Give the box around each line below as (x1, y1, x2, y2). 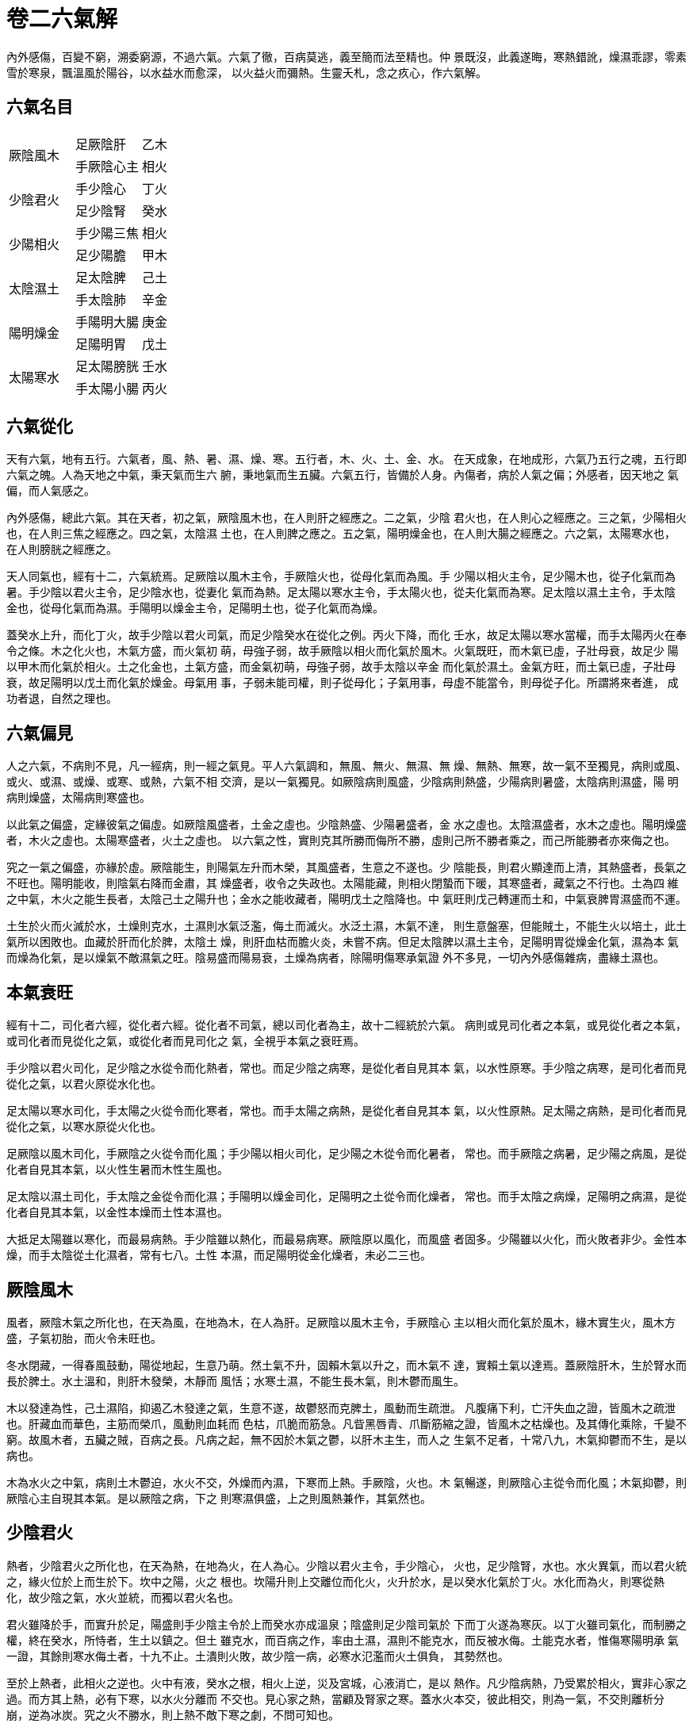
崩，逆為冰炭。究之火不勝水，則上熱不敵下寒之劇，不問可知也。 (6, 1707, 339, 1721)
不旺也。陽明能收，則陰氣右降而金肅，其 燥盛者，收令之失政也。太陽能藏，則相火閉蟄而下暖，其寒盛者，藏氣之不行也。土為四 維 (6, 876, 679, 890)
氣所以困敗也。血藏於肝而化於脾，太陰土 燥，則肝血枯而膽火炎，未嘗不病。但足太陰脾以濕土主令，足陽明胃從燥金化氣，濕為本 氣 (6, 935, 679, 949)
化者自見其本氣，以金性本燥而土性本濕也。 (6, 1205, 228, 1220)
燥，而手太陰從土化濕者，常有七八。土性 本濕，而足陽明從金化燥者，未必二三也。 (6, 1248, 431, 1262)
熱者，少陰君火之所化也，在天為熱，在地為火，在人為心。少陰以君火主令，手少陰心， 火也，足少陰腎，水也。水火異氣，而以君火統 (6, 1558, 687, 1572)
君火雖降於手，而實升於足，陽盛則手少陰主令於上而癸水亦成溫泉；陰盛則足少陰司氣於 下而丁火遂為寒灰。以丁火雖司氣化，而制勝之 (6, 1617, 687, 1631)
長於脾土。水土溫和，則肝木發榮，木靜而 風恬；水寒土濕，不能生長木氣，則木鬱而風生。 (6, 1373, 465, 1388)
